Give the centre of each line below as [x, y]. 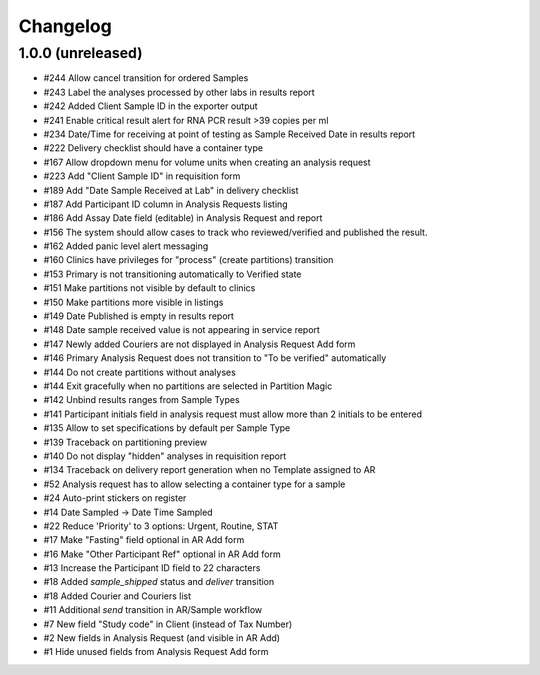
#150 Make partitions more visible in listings [133, 302]
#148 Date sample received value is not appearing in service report [181, 330]
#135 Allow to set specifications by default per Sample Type [167, 428]
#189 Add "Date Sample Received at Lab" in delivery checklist [171, 190]
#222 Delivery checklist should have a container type [153, 148]
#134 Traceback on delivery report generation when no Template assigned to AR [209, 470]
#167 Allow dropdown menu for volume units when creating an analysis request [207, 162]
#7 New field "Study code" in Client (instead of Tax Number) [168, 624]
